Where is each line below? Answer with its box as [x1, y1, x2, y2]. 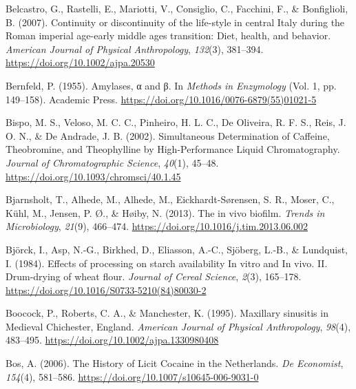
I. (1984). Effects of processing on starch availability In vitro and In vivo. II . [6, 255, 328, 270]
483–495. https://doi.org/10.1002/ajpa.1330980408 [6, 333, 219, 347]
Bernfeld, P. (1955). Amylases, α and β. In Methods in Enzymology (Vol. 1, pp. [6, 78, 337, 92]
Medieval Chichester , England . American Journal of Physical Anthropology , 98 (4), [6, 319, 351, 333]
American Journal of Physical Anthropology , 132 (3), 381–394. [6, 41, 264, 56]
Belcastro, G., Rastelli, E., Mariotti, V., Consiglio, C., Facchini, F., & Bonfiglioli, [6, 1, 348, 15]
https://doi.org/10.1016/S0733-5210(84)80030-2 [6, 282, 207, 297]
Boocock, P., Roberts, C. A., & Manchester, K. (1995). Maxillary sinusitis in [6, 306, 328, 320]
